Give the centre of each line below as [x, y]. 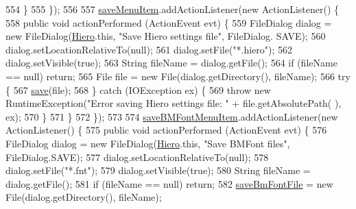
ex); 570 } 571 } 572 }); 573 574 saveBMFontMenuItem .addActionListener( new [172, 116]
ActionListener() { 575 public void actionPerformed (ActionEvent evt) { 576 [166, 130]
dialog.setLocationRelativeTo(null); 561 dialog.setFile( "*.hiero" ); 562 [149, 49]
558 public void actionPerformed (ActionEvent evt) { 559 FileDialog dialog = [169, 22]
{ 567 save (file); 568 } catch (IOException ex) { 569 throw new [138, 89]
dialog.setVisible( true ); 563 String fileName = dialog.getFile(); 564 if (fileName [171, 63]
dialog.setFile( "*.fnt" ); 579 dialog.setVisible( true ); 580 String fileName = [158, 170]
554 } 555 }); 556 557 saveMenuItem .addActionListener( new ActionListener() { [173, 9]
